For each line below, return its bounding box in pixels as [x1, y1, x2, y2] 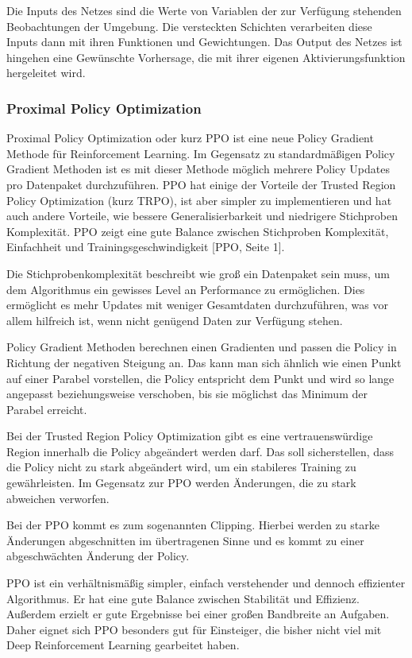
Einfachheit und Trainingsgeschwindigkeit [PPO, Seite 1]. [6, 238, 285, 255]
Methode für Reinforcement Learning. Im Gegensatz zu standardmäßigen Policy [6, 145, 395, 161]
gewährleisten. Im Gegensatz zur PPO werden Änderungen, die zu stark [6, 474, 356, 491]
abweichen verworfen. [6, 490, 110, 506]
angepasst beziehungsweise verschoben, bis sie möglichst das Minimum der [6, 385, 368, 402]
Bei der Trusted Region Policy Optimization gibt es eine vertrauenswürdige [6, 428, 373, 444]
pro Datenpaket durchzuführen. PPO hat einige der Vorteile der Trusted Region [6, 176, 396, 192]
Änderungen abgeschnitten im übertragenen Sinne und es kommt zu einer [6, 532, 364, 548]
